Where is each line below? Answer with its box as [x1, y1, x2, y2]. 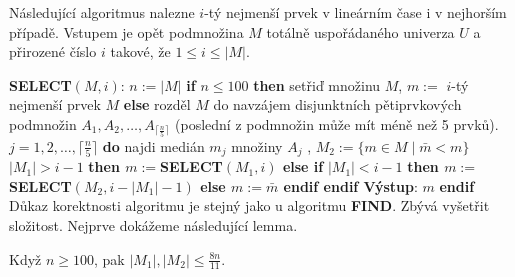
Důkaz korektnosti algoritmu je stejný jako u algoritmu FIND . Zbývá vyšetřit [9, 195, 490, 216]
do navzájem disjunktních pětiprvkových [213, 94, 462, 115]
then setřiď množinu [253, 74, 381, 95]
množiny [231, 135, 283, 156]
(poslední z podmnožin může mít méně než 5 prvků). [175, 113, 499, 134]
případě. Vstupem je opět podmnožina [9, 21, 244, 42]
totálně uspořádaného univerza [266, 21, 455, 42]
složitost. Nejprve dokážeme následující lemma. [9, 215, 298, 236]
